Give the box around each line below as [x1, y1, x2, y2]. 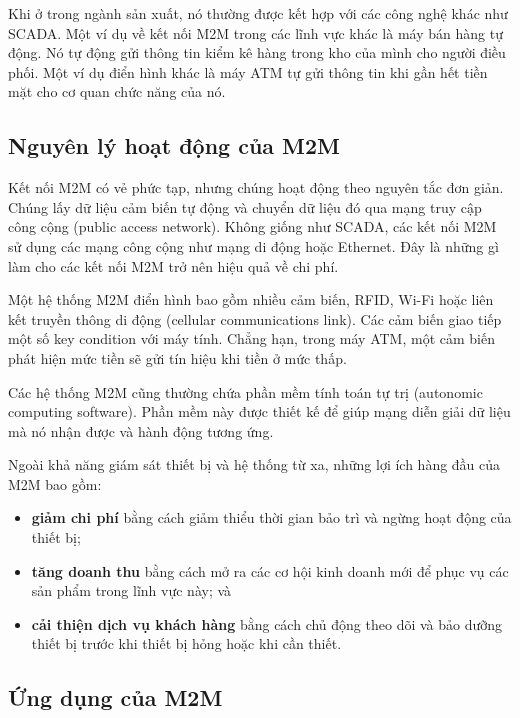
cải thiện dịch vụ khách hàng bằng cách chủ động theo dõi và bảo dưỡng [31, 613, 503, 634]
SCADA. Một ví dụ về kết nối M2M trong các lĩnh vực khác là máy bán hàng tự [8, 22, 503, 43]
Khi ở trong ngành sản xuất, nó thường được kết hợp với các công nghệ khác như [8, 3, 508, 23]
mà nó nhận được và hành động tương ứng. [8, 420, 274, 441]
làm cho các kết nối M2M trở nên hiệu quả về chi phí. [8, 255, 339, 276]
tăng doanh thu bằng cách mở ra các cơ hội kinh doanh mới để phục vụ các [31, 560, 509, 581]
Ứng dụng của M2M [8, 682, 223, 713]
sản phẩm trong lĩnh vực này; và [31, 580, 232, 601]
